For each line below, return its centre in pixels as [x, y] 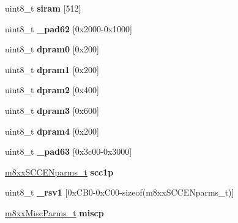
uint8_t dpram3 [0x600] [52, 110]
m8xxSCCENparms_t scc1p [59, 172]
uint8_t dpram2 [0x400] [52, 90]
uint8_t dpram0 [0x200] [52, 49]
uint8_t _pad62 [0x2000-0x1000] [69, 28]
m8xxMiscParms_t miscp [54, 212]
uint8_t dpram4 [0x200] [52, 131]
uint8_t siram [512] [43, 8]
